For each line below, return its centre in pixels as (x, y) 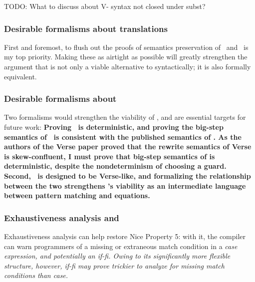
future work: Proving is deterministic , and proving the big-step (114, 127)
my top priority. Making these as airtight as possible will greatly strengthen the (126, 57)
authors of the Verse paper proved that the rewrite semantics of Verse (128, 146)
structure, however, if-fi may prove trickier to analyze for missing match (114, 265)
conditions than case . (36, 275)
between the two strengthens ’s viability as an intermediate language (125, 185)
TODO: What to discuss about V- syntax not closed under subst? (105, 6)
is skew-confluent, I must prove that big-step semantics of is (110, 156)
